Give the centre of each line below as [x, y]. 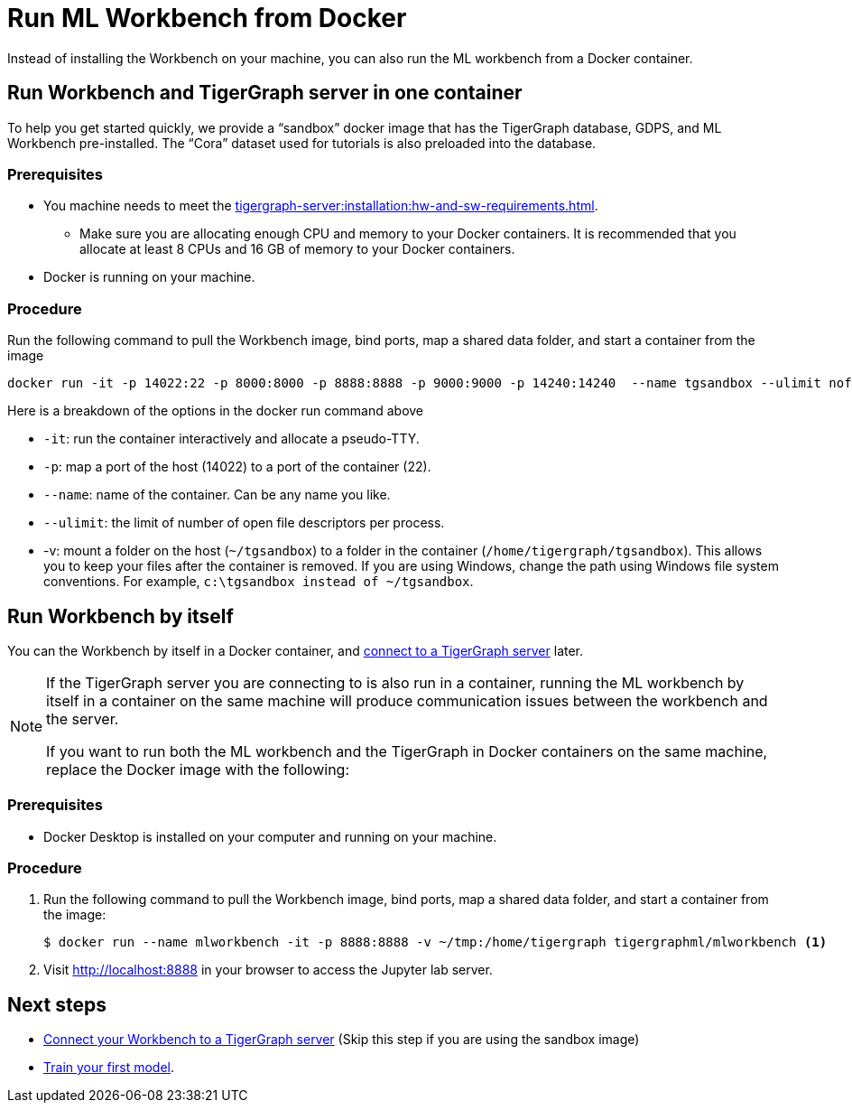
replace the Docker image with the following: [198, 769]
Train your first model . [109, 1068]
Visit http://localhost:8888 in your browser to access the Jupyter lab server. [268, 970]
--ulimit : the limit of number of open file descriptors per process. [244, 523]
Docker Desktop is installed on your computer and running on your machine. [270, 836]
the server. [83, 718]
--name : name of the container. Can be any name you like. [217, 495]
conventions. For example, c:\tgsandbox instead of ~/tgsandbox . [259, 582]
